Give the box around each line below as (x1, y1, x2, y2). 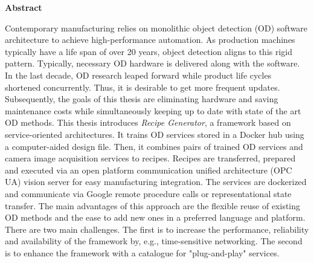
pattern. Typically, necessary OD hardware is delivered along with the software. (5, 57, 300, 70)
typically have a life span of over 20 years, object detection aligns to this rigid (5, 45, 293, 57)
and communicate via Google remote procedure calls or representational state (5, 187, 292, 200)
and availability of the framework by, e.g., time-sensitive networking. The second (5, 235, 303, 247)
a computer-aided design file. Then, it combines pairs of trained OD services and (5, 140, 303, 152)
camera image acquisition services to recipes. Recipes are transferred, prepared (5, 152, 296, 164)
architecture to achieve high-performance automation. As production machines (5, 33, 295, 46)
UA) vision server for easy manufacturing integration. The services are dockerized (5, 175, 307, 188)
